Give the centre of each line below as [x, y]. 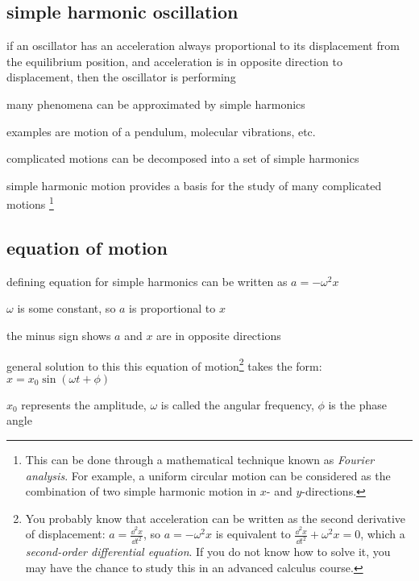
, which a [383, 534]
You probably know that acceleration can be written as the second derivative [216, 518]
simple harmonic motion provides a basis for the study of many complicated [194, 185]
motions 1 [30, 203]
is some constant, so [66, 308]
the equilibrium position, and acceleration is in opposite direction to [174, 61]
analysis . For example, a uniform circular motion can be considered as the [208, 475]
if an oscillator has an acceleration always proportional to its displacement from [203, 46]
